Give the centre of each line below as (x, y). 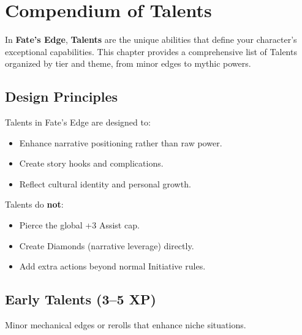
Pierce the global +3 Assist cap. (79, 225)
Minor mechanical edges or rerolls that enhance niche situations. (126, 325)
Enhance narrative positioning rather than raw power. (121, 142)
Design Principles (62, 96)
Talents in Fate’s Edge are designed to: (78, 122)
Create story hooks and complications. (91, 163)
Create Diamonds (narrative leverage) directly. (107, 245)
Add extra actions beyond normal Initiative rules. (112, 266)
